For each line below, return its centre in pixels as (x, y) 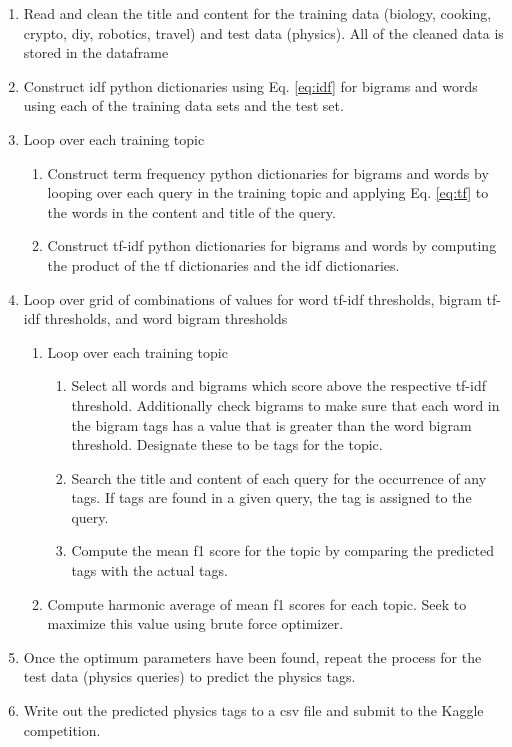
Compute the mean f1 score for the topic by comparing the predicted (282, 550)
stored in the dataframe (96, 52)
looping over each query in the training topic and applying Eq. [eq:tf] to (268, 192)
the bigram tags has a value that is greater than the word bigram (271, 424)
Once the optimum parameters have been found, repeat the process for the (252, 656)
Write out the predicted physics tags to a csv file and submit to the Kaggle (253, 710)
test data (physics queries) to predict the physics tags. (189, 676)
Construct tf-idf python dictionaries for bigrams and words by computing (272, 245)
